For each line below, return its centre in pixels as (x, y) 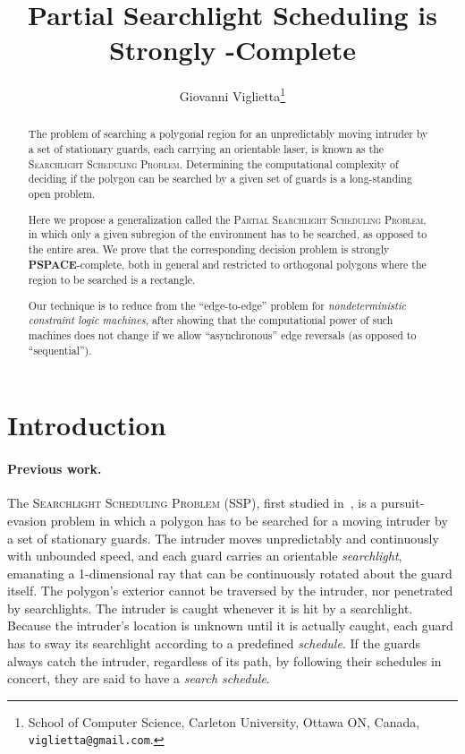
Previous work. (55, 469)
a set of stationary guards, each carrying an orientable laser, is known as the (206, 149)
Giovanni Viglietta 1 (232, 94)
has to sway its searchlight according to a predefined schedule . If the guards (214, 643)
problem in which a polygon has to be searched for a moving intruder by (249, 520)
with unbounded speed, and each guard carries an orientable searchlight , (205, 556)
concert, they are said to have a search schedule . (139, 678)
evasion (27, 520)
